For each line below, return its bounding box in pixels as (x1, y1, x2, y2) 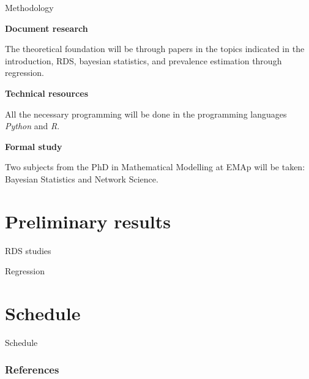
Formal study (5, 140, 62, 152)
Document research (5, 21, 88, 34)
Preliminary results (5, 208, 171, 233)
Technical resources (5, 86, 88, 99)
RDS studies (5, 244, 51, 257)
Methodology (5, 1, 54, 13)
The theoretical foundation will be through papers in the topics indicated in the (5, 42, 305, 55)
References (5, 362, 59, 377)
